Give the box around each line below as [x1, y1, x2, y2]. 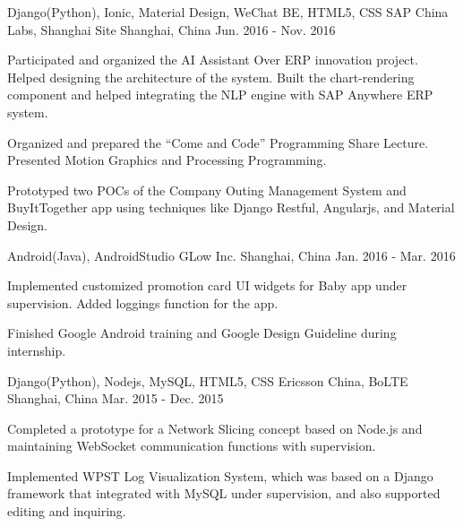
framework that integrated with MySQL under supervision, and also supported [7, 484, 441, 503]
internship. [7, 341, 66, 359]
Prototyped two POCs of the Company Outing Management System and [7, 180, 407, 199]
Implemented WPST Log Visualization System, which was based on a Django [7, 466, 433, 485]
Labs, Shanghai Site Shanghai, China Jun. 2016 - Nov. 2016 [7, 20, 336, 39]
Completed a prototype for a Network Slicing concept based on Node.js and [7, 418, 423, 437]
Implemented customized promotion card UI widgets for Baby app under [7, 276, 407, 295]
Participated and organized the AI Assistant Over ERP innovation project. [7, 50, 418, 69]
